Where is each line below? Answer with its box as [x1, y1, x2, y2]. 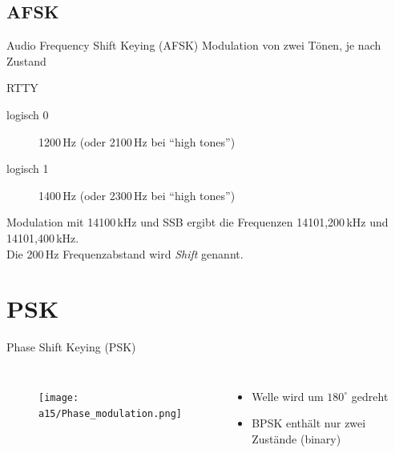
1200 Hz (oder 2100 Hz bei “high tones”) [38, 133, 236, 150]
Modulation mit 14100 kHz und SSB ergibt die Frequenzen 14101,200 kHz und [6, 214, 389, 231]
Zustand [6, 52, 46, 69]
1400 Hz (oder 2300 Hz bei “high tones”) [38, 186, 236, 203]
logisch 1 [6, 160, 49, 177]
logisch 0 [6, 106, 49, 122]
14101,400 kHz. [6, 229, 79, 246]
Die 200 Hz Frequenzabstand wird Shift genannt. [6, 245, 244, 262]
